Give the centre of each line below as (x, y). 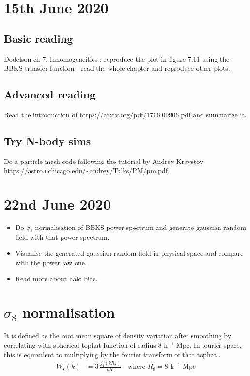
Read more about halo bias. (56, 279)
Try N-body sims (47, 140)
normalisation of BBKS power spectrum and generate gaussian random (141, 227)
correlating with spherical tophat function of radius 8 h (86, 345)
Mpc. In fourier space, (209, 345)
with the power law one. (51, 262)
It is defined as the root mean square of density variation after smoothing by (118, 335)
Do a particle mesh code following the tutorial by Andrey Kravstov (104, 161)
